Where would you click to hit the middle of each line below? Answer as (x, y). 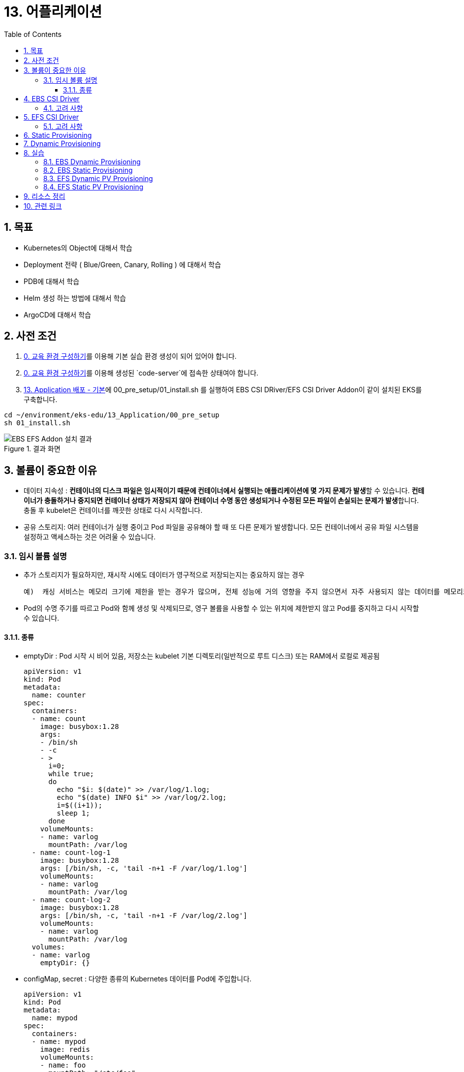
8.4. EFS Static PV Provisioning (93, 187)
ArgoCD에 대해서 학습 (58, 315)
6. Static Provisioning (58, 135)
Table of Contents (33, 34)
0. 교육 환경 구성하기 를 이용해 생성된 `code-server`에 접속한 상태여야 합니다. (141, 373)
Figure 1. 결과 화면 (32, 449)
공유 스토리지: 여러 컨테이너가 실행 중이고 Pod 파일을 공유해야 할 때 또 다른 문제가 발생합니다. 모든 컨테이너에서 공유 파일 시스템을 (221, 527)
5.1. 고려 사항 (63, 126)
